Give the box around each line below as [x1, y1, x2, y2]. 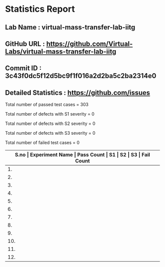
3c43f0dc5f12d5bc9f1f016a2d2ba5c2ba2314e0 [5, 72, 157, 80]
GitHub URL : [5, 39, 45, 48]
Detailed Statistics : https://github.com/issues [5, 89, 150, 97]
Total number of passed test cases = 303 [5, 102, 89, 108]
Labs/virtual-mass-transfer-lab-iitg [5, 47, 116, 56]
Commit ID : [5, 64, 42, 72]
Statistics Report [5, 3, 75, 15]
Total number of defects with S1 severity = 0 [5, 111, 95, 117]
